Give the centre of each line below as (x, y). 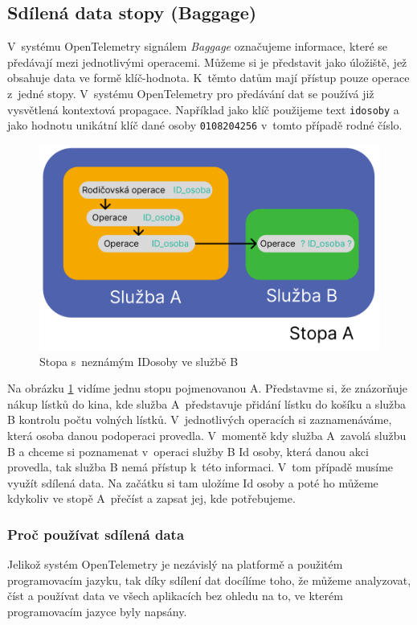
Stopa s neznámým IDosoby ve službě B (139, 361)
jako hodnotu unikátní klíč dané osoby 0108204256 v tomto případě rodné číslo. (205, 125)
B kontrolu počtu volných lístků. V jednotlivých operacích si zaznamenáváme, (200, 419)
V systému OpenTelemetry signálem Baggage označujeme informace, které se (198, 46)
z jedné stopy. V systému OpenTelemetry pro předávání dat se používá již (191, 93)
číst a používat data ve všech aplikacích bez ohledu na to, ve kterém (175, 596)
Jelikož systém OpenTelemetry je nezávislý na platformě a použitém (175, 564)
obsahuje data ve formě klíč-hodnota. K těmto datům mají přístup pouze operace (208, 78)
